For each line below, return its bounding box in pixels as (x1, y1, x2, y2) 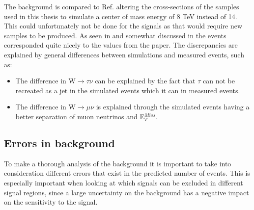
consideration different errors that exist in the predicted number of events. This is (4, 168, 250, 178)
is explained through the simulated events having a (96, 102, 250, 112)
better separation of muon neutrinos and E (15, 111, 145, 121)
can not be (203, 76, 235, 86)
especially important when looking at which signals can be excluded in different (4, 177, 243, 187)
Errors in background (4, 135, 115, 150)
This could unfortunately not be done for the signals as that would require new (4, 21, 243, 31)
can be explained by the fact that (95, 76, 196, 86)
